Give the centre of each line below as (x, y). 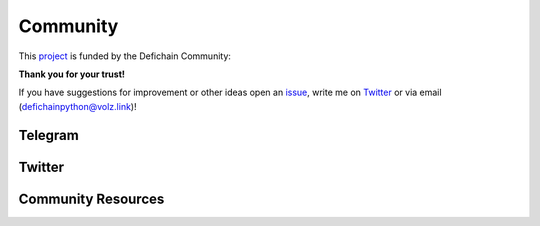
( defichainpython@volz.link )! (77, 106)
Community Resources (91, 198)
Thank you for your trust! (71, 74)
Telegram (48, 135)
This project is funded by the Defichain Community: (125, 56)
